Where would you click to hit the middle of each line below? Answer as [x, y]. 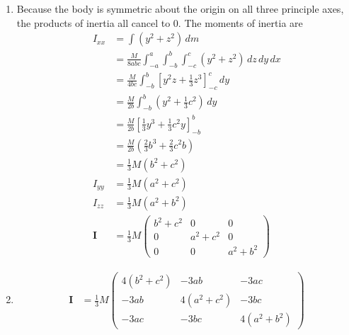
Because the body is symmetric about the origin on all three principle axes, [180, 8]
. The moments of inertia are [240, 22]
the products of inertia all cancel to [93, 22]
